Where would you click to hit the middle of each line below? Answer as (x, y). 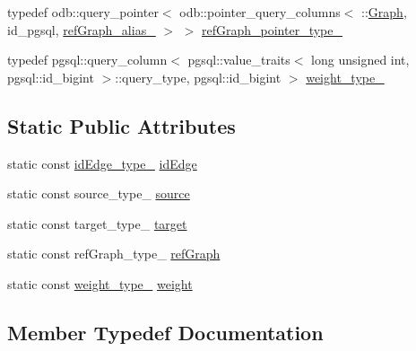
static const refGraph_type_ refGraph (114, 254)
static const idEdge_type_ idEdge (102, 163)
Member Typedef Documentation (165, 332)
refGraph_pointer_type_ (272, 29)
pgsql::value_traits (239, 60)
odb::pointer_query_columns (260, 12)
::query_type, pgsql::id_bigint (198, 77)
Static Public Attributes (121, 125)
